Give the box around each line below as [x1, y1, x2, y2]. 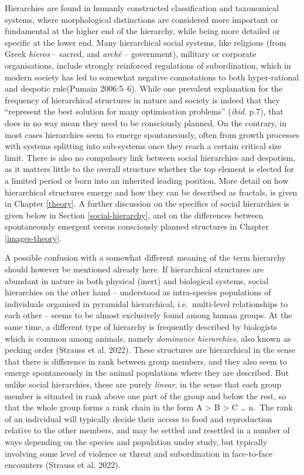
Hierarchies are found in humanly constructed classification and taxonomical [5, 2, 279, 14]
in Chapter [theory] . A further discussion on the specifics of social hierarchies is [5, 197, 289, 210]
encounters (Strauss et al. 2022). [5, 459, 121, 471]
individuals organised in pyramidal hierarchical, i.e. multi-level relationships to [5, 297, 288, 309]
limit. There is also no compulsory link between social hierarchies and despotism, [5, 151, 296, 163]
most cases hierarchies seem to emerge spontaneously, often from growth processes [5, 128, 299, 140]
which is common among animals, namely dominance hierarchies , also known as [5, 332, 291, 344]
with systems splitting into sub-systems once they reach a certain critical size [5, 140, 282, 152]
